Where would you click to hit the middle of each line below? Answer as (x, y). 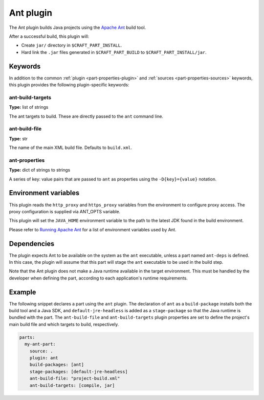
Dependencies (32, 243)
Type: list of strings (29, 107)
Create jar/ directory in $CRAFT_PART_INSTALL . (72, 45)
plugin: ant (44, 358)
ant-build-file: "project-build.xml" (75, 378)
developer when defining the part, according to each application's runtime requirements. (98, 278)
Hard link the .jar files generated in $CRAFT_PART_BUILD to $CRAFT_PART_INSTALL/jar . (114, 52)
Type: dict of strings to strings (40, 170)
